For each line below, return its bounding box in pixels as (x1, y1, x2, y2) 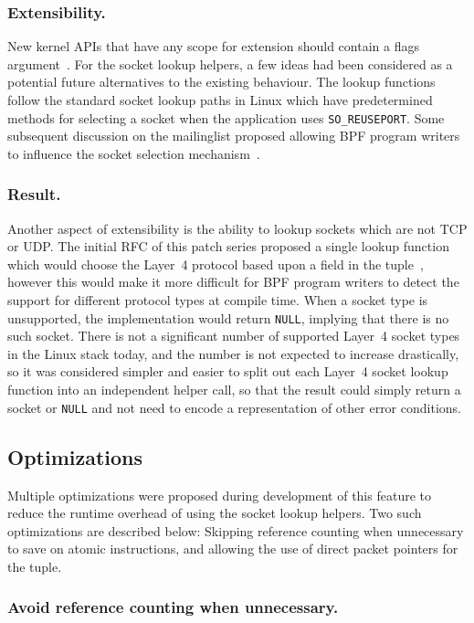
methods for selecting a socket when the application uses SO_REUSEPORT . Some (7, 108, 445, 127)
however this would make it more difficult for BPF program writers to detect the (7, 272, 459, 291)
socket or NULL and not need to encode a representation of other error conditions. (7, 397, 461, 417)
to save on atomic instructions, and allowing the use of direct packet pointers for (7, 539, 458, 558)
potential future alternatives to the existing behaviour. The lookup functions (7, 72, 436, 91)
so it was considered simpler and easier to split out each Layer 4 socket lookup (7, 362, 448, 381)
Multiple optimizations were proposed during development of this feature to (7, 485, 431, 504)
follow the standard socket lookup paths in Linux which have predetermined (7, 90, 433, 109)
